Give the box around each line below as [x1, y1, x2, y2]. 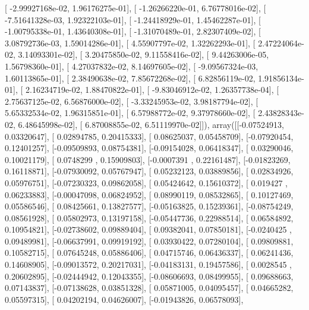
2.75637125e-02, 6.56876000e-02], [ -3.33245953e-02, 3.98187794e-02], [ [5, 95, 258, 107]
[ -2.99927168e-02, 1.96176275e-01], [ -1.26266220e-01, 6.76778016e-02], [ [5, 2, 266, 14]
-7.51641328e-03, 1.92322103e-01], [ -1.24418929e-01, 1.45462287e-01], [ [5, 13, 261, 26]
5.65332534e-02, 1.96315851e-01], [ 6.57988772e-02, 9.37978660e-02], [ [5, 107, 256, 119]
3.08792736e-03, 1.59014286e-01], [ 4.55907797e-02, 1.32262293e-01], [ [5, 36, 256, 49]
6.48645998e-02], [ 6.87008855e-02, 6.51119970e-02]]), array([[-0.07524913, [18, 118, 284, 130]
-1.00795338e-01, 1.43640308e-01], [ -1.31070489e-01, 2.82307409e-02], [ [5, 25, 261, 37]
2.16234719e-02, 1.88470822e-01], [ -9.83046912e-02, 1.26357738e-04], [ [25, 83, 279, 96]
